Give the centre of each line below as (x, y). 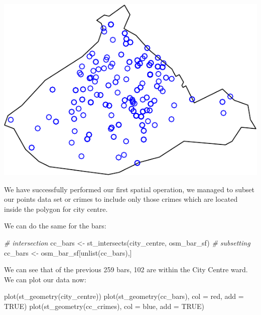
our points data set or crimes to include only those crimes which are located (121, 199)
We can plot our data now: (45, 279)
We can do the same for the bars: (55, 226)
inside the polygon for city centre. (56, 209)
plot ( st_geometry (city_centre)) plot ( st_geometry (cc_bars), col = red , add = (124, 296)
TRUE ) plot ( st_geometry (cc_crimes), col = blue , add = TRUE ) (104, 306)
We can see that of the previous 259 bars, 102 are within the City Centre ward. (126, 269)
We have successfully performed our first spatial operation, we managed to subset (129, 189)
